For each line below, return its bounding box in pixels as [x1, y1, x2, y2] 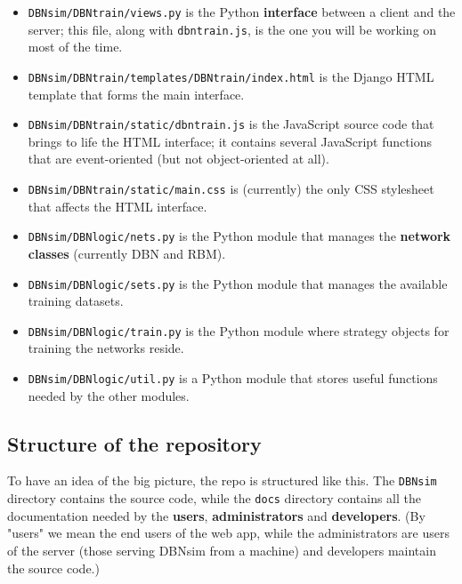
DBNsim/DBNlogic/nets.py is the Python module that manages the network [28, 227, 451, 245]
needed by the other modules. [28, 386, 190, 404]
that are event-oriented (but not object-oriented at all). [28, 149, 329, 168]
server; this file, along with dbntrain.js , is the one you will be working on [28, 20, 437, 38]
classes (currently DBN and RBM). [28, 244, 226, 262]
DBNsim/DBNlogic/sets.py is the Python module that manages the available [28, 274, 448, 292]
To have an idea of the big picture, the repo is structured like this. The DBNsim [7, 471, 437, 490]
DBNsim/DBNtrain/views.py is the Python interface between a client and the [28, 3, 456, 20]
